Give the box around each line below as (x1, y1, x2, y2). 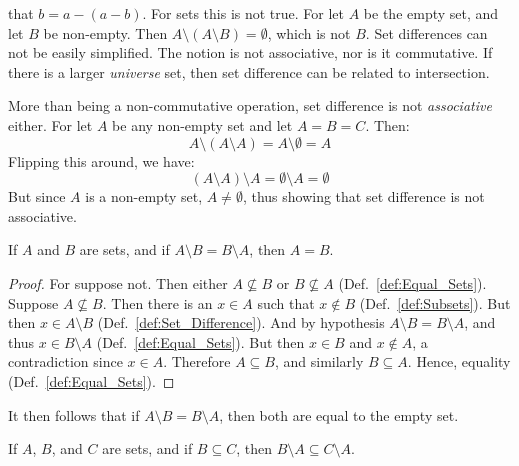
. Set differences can (365, 22, 488, 43)
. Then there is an (102, 292, 213, 313)
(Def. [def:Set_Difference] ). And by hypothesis (97, 312, 385, 333)
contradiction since (8, 351, 123, 372)
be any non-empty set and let (112, 114, 293, 135)
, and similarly (274, 351, 364, 372)
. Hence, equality (407, 351, 511, 372)
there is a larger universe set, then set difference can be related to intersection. (8, 61, 490, 82)
